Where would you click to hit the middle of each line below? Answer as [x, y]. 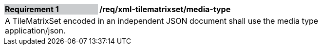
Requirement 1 [32, 9]
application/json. [35, 31]
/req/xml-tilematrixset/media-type [165, 9]
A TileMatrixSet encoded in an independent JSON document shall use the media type [162, 21]
